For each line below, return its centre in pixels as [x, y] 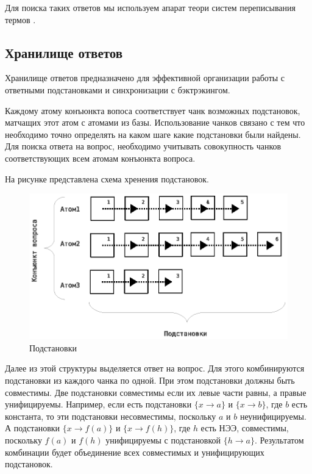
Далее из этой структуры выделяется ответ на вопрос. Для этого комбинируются [155, 368]
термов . [20, 19]
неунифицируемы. [273, 416]
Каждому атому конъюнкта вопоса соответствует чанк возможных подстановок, [153, 110]
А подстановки [33, 428]
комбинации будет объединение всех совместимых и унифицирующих [135, 452]
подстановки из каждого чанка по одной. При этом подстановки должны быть [150, 380]
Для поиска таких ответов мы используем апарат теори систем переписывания [150, 7]
